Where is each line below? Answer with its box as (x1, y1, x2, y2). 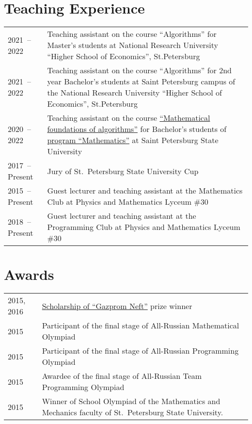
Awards (4, 264, 54, 284)
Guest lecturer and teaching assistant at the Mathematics (47, 185, 243, 196)
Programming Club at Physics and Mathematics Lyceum (47, 221, 240, 233)
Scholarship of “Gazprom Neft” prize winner (42, 300, 192, 311)
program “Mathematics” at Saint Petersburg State (47, 134, 219, 146)
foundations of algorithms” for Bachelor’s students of (47, 123, 227, 135)
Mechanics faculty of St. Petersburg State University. (42, 407, 223, 418)
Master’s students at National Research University (47, 39, 218, 51)
